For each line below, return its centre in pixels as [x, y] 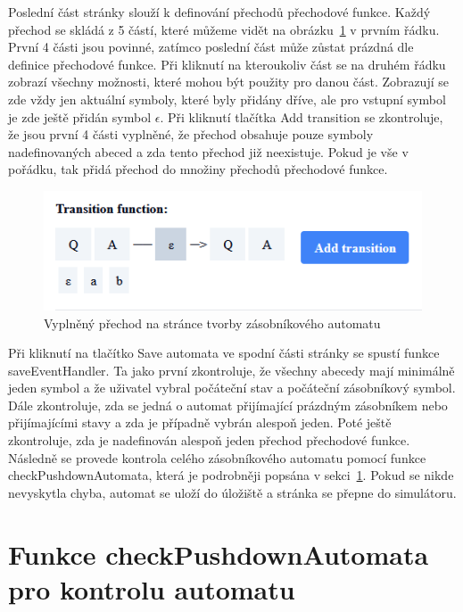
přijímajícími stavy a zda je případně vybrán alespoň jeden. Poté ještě [200, 422]
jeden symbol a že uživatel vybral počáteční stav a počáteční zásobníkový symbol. [232, 388]
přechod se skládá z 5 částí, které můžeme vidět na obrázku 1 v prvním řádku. [224, 29]
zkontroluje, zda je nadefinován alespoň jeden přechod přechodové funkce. [209, 440]
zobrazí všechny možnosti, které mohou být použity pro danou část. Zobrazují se [228, 82]
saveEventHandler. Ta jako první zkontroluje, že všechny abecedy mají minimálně [231, 370]
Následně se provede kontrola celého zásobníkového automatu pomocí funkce [217, 457]
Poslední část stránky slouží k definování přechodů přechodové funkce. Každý [219, 12]
